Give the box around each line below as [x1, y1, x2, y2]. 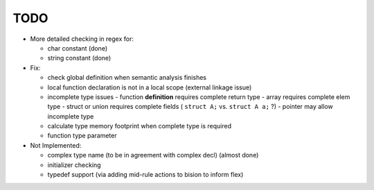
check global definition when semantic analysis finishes [47, 74, 207, 82]
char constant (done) [47, 44, 107, 52]
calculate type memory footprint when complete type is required [47, 122, 232, 130]
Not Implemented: [30, 141, 82, 149]
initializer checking [47, 160, 101, 169]
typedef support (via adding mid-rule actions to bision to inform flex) [47, 171, 244, 179]
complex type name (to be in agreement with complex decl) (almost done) [47, 151, 259, 159]
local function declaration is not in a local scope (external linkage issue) [47, 83, 252, 92]
